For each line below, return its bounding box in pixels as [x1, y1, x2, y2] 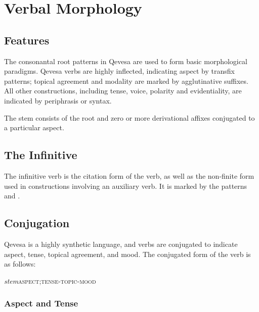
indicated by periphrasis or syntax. [4, 95, 112, 106]
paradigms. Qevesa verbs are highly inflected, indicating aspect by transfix [4, 66, 235, 76]
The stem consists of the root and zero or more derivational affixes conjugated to [4, 112, 255, 123]
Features [4, 32, 50, 47]
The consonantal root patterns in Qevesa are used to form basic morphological [4, 56, 247, 66]
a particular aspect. [4, 122, 64, 133]
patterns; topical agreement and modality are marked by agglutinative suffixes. [4, 75, 248, 86]
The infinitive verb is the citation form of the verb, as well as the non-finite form [4, 170, 254, 181]
